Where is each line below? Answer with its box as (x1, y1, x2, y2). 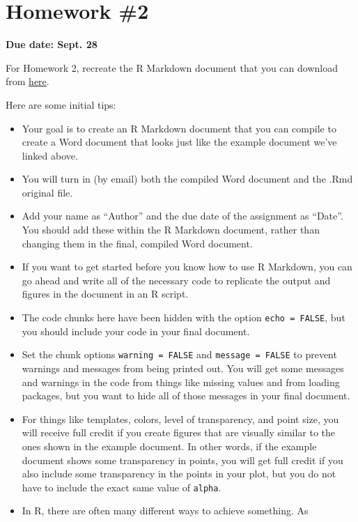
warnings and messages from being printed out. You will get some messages (22, 360, 344, 375)
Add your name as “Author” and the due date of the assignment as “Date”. (22, 208, 343, 223)
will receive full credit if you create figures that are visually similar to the (22, 425, 336, 440)
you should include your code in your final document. (22, 323, 250, 338)
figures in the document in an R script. (22, 286, 189, 301)
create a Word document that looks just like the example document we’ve (22, 135, 337, 149)
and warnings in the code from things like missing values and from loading (22, 374, 340, 389)
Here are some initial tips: (6, 97, 116, 112)
